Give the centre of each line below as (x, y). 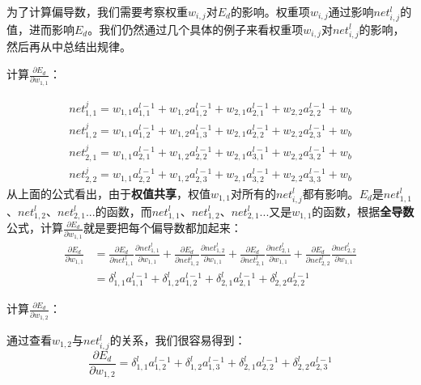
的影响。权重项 (270, 11)
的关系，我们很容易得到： (178, 340)
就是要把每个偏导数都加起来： (162, 228)
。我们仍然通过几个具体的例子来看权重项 (196, 29)
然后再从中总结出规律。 (69, 47)
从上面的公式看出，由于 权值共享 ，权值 (108, 193)
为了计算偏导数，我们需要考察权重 (97, 11)
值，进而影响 (40, 29)
